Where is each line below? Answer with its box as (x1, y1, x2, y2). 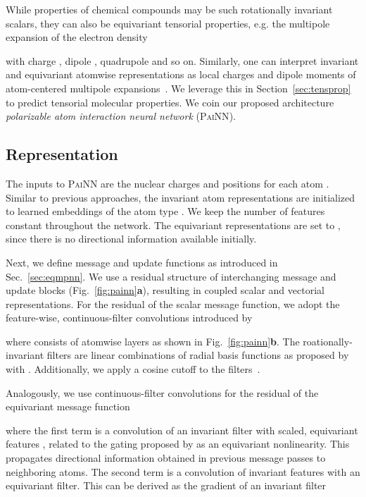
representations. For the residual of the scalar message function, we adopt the (6, 296, 340, 311)
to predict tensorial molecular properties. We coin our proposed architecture (6, 94, 334, 109)
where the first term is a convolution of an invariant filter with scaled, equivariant (6, 422, 358, 437)
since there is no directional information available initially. (6, 231, 257, 246)
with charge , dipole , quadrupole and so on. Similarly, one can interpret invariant (6, 53, 359, 68)
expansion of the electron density (6, 30, 148, 44)
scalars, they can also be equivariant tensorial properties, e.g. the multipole (6, 16, 330, 30)
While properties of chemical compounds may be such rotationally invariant (6, 2, 333, 16)
